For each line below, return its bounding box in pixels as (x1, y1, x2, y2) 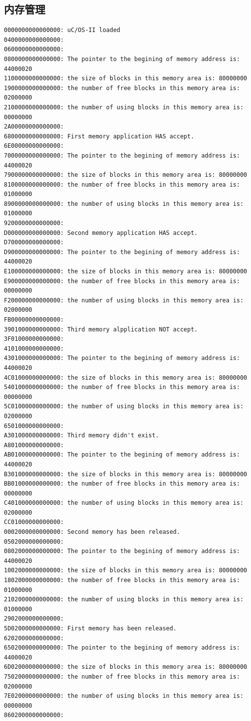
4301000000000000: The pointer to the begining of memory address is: (4, 355, 240, 362)
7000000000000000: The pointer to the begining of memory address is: (4, 152, 240, 159)
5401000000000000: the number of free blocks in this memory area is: (4, 384, 240, 391)
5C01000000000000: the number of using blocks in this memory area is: (4, 403, 244, 410)
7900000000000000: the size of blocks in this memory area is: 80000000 (4, 171, 247, 179)
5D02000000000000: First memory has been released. (4, 625, 177, 632)
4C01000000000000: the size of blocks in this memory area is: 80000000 (4, 374, 247, 381)
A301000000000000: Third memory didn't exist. (4, 432, 159, 439)
